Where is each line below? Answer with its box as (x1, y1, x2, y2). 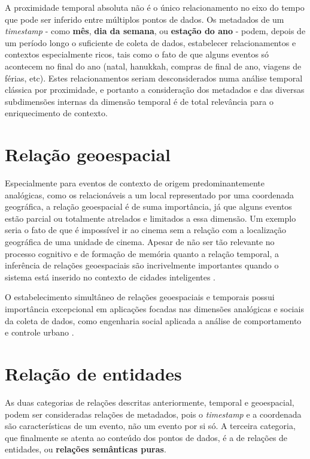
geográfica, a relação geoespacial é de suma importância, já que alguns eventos (5, 200, 292, 213)
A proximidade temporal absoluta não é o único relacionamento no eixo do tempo (5, 1, 305, 13)
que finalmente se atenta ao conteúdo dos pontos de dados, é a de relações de (5, 431, 288, 443)
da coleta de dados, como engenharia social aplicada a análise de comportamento (5, 314, 302, 327)
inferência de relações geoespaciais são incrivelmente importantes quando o (5, 259, 279, 271)
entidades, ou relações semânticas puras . (5, 443, 166, 455)
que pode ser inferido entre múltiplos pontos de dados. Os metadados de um (5, 13, 284, 25)
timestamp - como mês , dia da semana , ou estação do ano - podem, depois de (5, 25, 306, 37)
